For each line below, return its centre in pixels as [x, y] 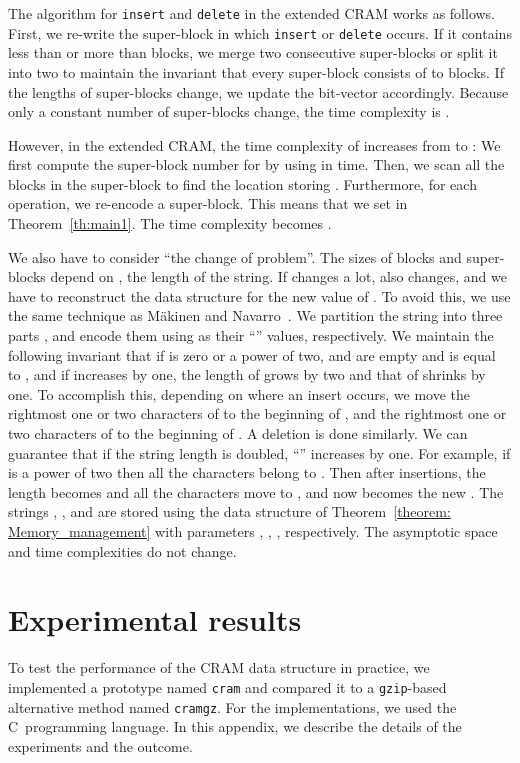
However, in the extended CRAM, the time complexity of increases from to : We [254, 144]
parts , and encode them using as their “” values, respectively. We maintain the [251, 335]
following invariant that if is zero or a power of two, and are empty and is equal [252, 354]
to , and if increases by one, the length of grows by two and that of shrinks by [247, 374]
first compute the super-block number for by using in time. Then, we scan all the [256, 164]
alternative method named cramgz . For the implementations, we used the [232, 706]
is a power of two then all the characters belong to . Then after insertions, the [247, 472]
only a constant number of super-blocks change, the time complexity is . [229, 111]
